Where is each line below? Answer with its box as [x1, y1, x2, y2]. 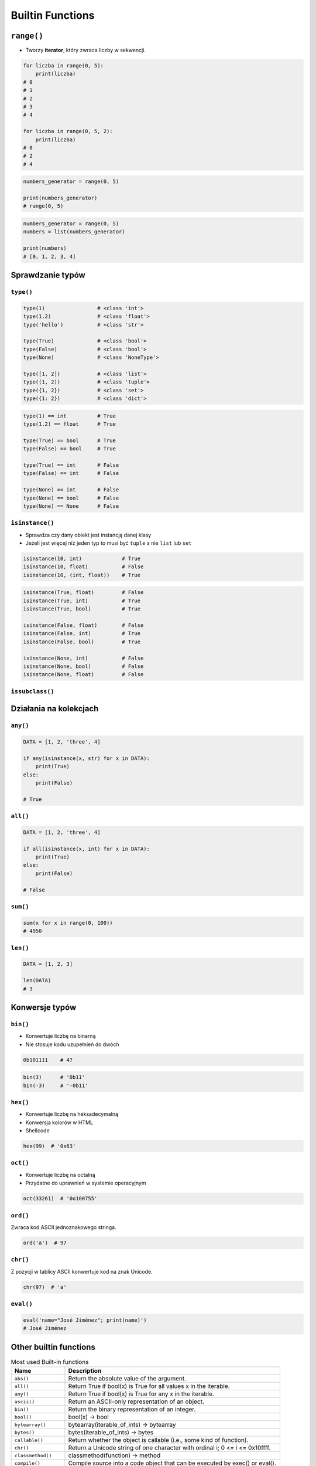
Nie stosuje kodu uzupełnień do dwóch [25, 1041, 119, 1048]
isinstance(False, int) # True [23, 630, 140, 637]
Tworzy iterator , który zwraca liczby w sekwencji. [25, 47, 146, 54]
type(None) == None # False [23, 503, 119, 510]
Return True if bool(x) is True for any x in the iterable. [68, 1390, 215, 1398]
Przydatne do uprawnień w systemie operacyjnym [25, 1179, 146, 1187]
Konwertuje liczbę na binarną [25, 1033, 96, 1040]
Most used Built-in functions [11, 1358, 89, 1366]
